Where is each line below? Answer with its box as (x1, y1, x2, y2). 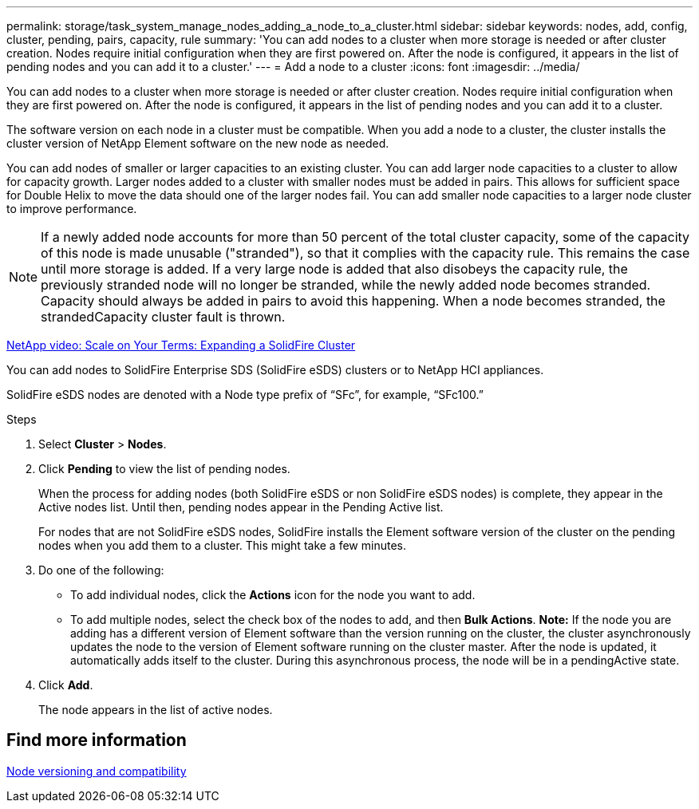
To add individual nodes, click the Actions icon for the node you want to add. (70, 588, 476, 602)
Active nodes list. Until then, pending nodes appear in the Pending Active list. (38, 500, 444, 514)
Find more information (6, 730, 187, 751)
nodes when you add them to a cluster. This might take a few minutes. (38, 539, 406, 552)
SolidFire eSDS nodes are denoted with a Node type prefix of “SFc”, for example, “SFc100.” (6, 388, 484, 401)
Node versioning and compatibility (6, 764, 187, 778)
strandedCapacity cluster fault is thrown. (41, 309, 286, 325)
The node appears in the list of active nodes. (38, 703, 273, 716)
